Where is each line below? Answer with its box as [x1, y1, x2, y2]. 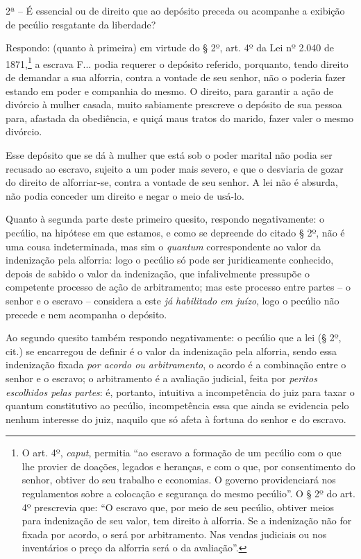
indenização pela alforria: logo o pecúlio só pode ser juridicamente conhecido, [6, 252, 334, 267]
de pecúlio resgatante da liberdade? [6, 17, 156, 31]
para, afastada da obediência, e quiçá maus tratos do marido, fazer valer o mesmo [6, 110, 353, 125]
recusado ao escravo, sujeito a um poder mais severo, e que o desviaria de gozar [6, 161, 344, 175]
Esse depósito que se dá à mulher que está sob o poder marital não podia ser [6, 148, 333, 162]
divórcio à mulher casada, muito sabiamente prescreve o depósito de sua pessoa [6, 97, 342, 112]
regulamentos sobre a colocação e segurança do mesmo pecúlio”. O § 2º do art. [22, 486, 355, 501]
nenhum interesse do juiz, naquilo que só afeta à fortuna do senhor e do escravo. [6, 411, 346, 426]
